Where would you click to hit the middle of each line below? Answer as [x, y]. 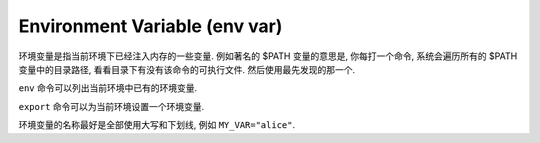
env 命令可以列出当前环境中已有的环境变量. [108, 88]
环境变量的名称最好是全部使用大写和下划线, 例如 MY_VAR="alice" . [156, 125]
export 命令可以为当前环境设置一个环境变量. [111, 106]
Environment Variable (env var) [150, 26]
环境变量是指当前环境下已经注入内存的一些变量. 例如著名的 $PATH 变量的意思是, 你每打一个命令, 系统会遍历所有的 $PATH [268, 56]
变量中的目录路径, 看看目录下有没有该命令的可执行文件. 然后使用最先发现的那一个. [186, 69]
